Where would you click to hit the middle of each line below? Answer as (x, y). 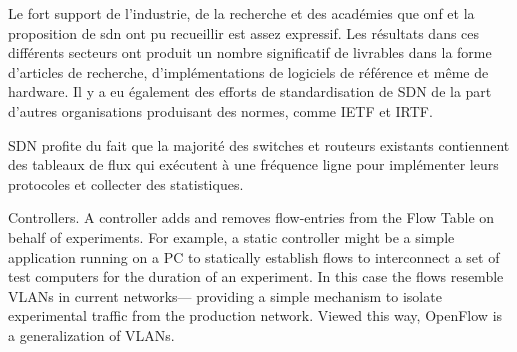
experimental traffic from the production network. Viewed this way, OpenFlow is (255, 315)
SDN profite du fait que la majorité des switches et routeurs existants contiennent (259, 144)
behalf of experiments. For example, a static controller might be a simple (231, 236)
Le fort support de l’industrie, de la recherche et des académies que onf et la (241, 13)
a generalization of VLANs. (91, 334)
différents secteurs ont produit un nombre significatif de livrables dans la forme (250, 52)
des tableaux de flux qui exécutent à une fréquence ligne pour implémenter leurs (253, 164)
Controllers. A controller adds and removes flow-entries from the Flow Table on (251, 217)
